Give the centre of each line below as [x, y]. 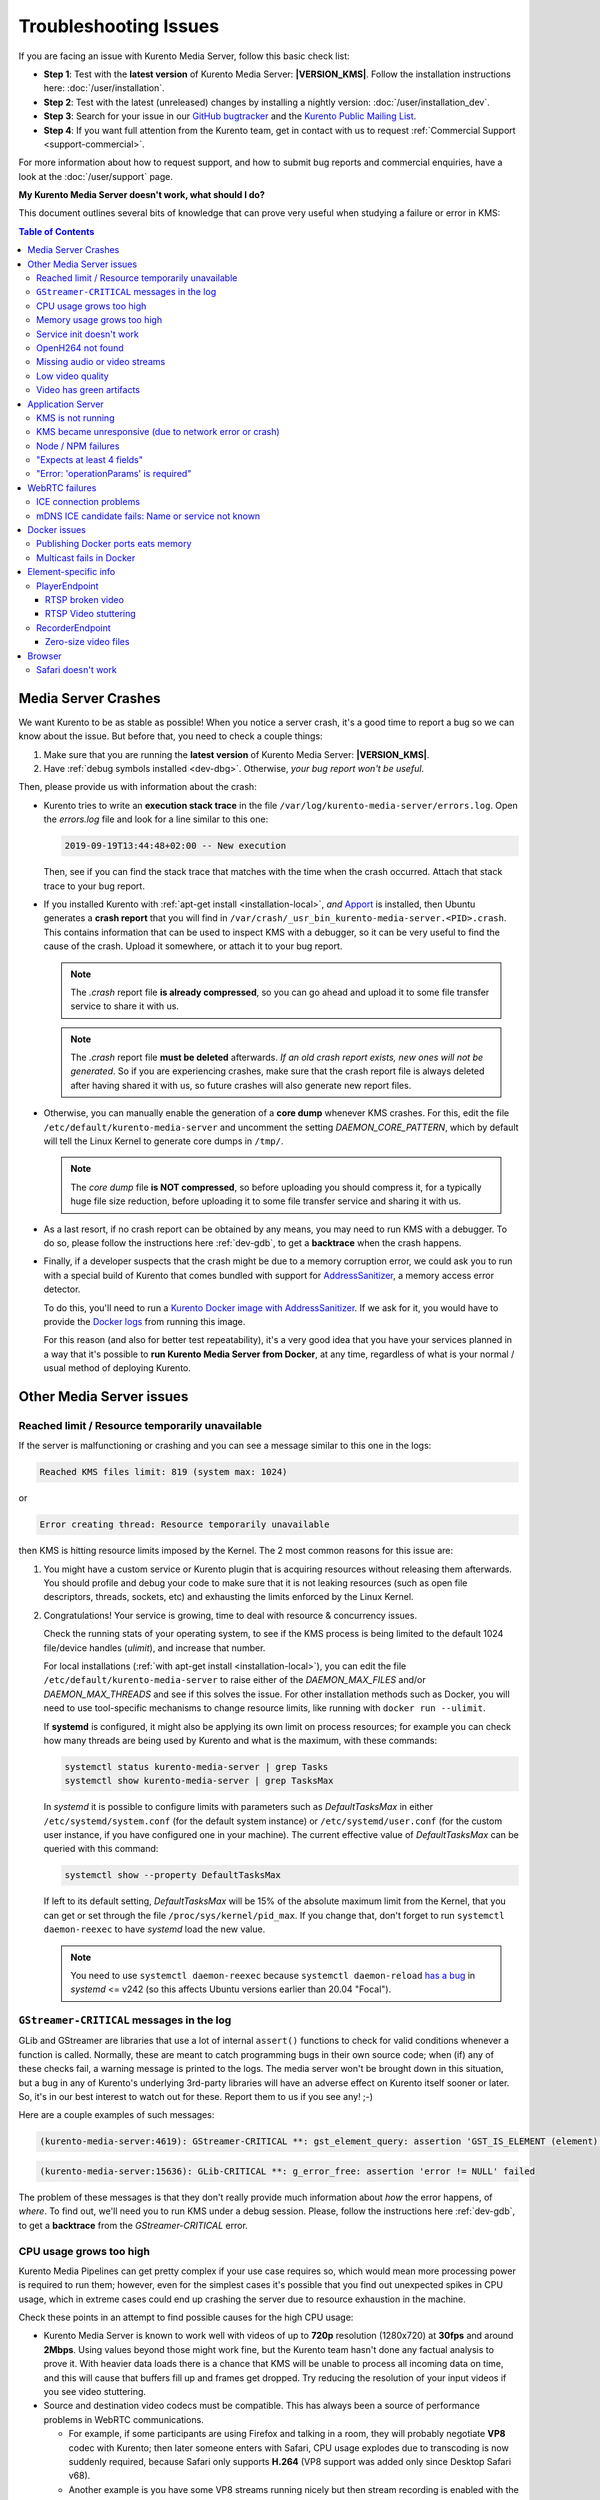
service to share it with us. [125, 1006]
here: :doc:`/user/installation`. [104, 88]
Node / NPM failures [78, 446]
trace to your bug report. [94, 886]
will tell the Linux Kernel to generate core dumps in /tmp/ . [163, 1141]
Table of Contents [56, 231]
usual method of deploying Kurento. [117, 1368]
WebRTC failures [62, 487]
